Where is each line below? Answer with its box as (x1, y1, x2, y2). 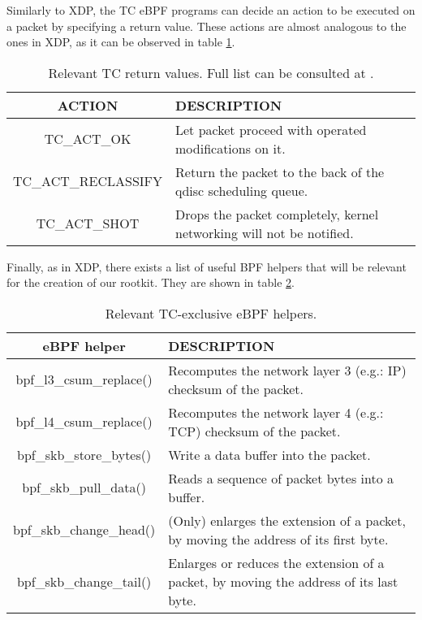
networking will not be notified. (175, 223, 354, 242)
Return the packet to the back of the (175, 162, 385, 181)
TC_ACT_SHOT (36, 214, 140, 233)
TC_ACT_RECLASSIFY (13, 171, 163, 191)
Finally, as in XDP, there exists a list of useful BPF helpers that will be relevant (6, 258, 407, 275)
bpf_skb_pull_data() (22, 478, 146, 497)
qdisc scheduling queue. (175, 180, 308, 200)
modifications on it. (175, 138, 286, 158)
